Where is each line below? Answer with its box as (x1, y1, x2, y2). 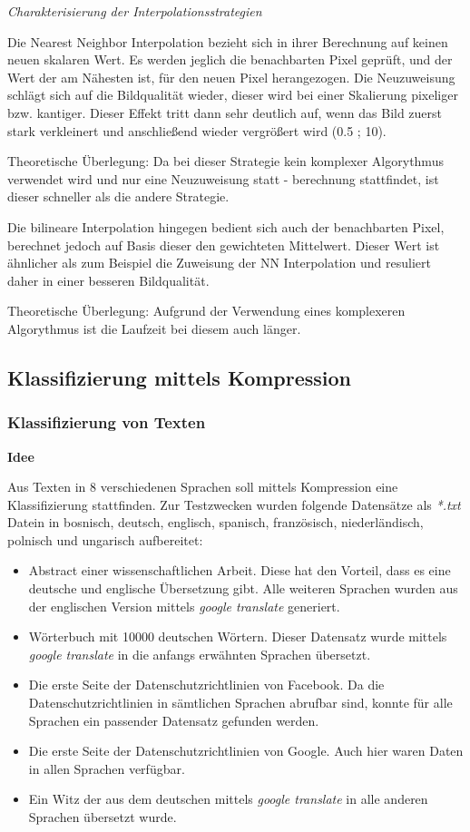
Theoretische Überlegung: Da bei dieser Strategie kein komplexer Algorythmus (7, 152, 444, 171)
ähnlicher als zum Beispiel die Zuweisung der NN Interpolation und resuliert (7, 253, 431, 272)
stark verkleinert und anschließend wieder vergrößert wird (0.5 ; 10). (7, 121, 387, 140)
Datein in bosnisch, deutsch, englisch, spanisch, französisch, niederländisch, (7, 513, 424, 532)
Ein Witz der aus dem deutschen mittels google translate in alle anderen (28, 789, 428, 808)
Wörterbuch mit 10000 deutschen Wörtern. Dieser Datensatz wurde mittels (28, 627, 447, 646)
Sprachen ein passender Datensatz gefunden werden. (28, 710, 319, 729)
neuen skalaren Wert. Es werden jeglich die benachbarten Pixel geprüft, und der (7, 50, 453, 69)
